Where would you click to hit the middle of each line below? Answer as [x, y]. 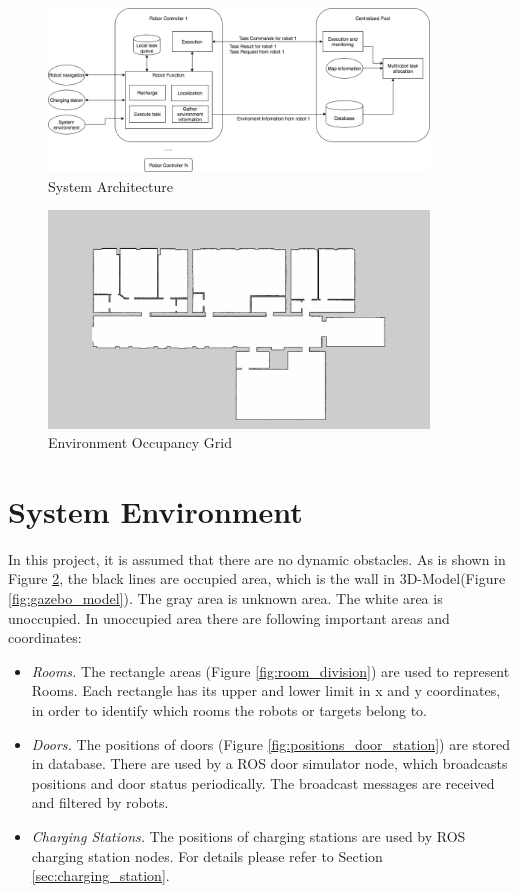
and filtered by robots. [100, 802]
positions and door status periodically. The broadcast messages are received [263, 782]
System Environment [155, 510]
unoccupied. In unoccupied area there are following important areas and [229, 617]
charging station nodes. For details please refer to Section [207, 855]
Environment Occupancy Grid [140, 442]
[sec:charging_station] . [100, 875]
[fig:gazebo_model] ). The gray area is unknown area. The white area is [225, 598]
